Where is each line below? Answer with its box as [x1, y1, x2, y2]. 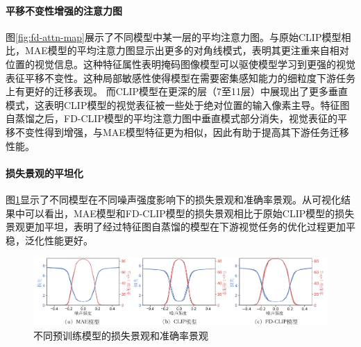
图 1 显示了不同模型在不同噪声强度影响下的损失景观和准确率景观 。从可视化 [6, 192, 341, 206]
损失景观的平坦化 [6, 165, 83, 180]
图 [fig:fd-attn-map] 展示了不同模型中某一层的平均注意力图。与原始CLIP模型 [6, 29, 342, 44]
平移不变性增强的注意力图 [6, 3, 122, 17]
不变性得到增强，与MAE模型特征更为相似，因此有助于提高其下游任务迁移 [15, 124, 349, 139]
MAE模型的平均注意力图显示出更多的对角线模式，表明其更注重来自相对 [24, 43, 349, 58]
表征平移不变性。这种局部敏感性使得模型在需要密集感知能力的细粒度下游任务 [6, 70, 355, 85]
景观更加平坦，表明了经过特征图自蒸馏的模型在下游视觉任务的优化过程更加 [6, 219, 346, 234]
